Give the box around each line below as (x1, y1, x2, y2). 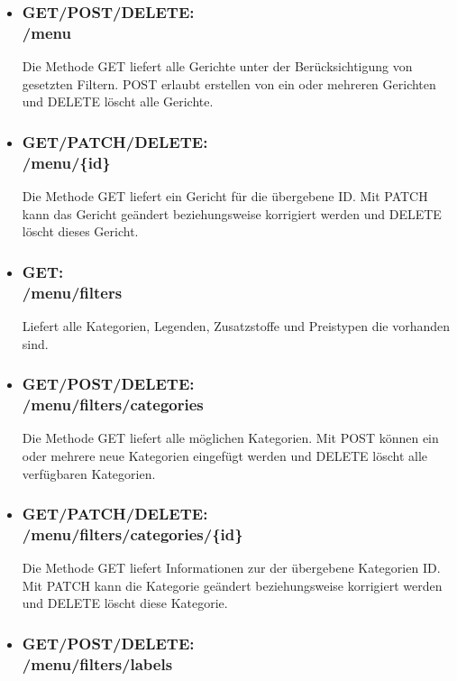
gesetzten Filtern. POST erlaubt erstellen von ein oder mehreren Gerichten (22, 74, 436, 93)
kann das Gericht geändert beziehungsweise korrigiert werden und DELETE (22, 204, 442, 223)
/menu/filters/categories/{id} (22, 522, 243, 545)
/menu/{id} (22, 151, 111, 173)
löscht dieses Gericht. (22, 222, 139, 241)
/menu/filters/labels (22, 652, 173, 675)
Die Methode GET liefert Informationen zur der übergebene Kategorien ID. (22, 558, 441, 577)
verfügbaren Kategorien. (22, 464, 156, 483)
